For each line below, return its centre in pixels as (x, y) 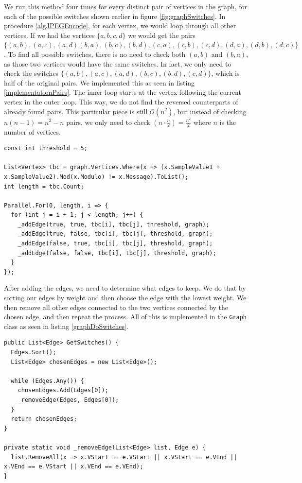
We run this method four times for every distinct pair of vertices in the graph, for (125, 6)
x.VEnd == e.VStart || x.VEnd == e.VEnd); (74, 467)
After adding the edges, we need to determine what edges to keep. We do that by (125, 288)
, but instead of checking (210, 111)
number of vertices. (32, 131)
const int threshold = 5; (46, 148)
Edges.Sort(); (34, 353)
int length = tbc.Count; (44, 186)
